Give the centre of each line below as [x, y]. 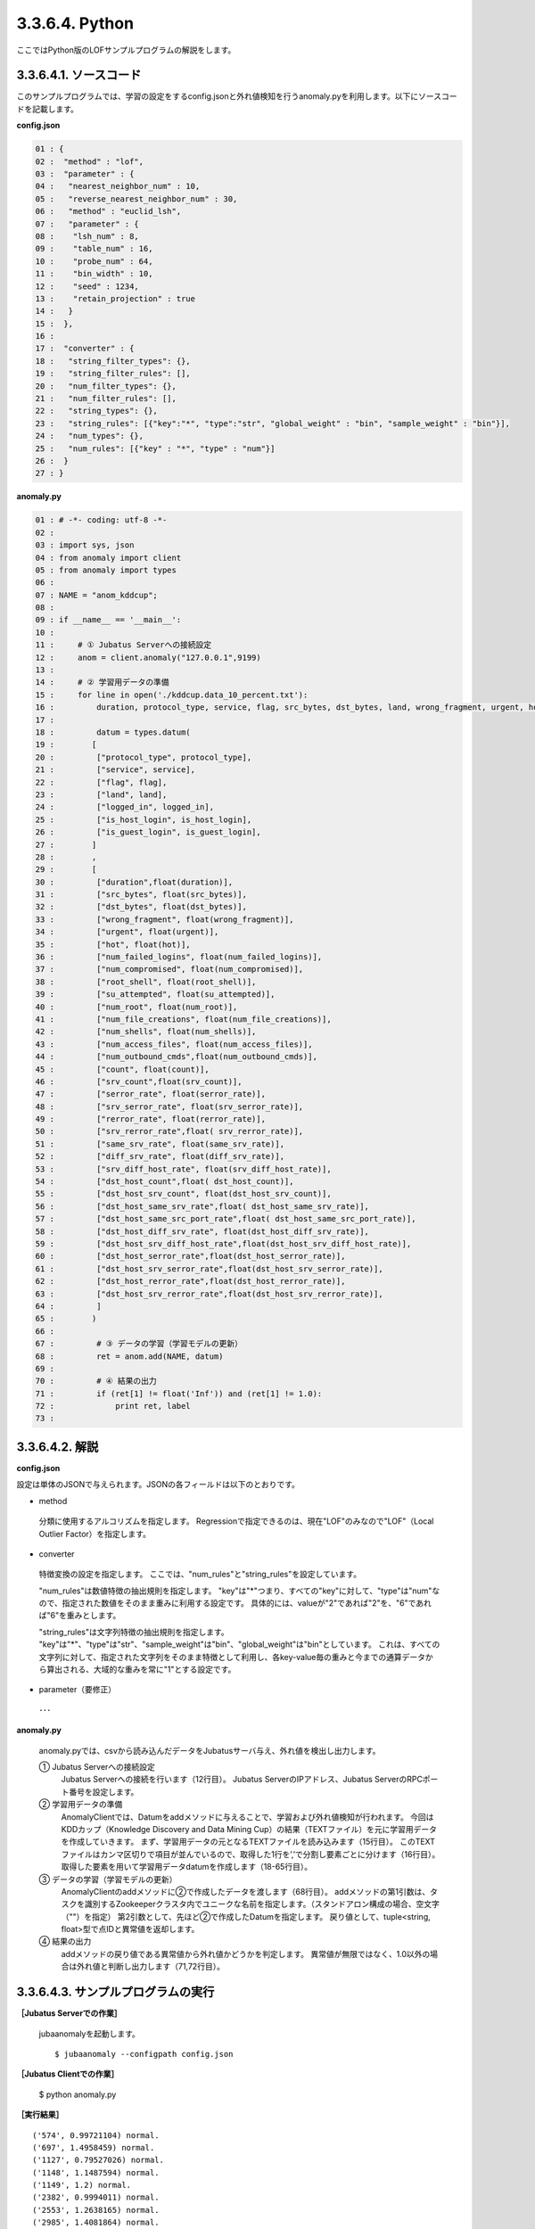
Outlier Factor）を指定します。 [95, 1534]
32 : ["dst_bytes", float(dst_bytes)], [141, 907]
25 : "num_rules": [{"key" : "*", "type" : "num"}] [155, 448]
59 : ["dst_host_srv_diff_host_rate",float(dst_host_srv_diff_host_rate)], [223, 1244]
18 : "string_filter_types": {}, [113, 361]
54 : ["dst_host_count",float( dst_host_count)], [165, 1182]
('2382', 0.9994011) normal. [96, 2197]
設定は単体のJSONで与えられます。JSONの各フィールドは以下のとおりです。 [158, 1485]
